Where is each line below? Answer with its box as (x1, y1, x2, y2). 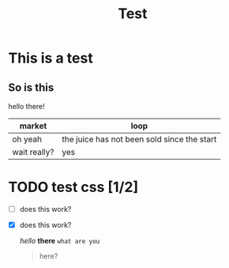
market (19, 120, 47, 131)
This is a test (8, 49, 93, 67)
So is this (8, 81, 54, 94)
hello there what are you (19, 236, 100, 246)
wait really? (12, 147, 54, 157)
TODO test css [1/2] (8, 179, 139, 196)
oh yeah (12, 134, 42, 145)
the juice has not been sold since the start (62, 134, 217, 145)
